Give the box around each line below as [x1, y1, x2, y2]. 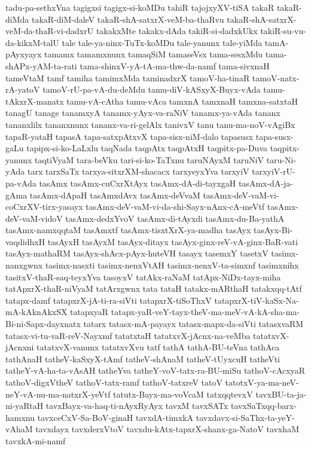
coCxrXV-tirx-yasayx [5, 200, 83, 213]
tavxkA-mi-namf [5, 434, 66, 447]
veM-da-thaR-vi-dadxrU [5, 25, 94, 37]
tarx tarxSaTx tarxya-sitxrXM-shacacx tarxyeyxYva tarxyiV [27, 165, 249, 178]
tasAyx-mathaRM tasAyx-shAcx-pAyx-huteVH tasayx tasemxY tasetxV [5, 247, 269, 259]
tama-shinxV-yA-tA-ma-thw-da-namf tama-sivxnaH [80, 59, 270, 72]
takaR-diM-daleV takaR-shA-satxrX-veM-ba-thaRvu [31, 13, 224, 25]
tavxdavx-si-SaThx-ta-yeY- [196, 411, 295, 423]
